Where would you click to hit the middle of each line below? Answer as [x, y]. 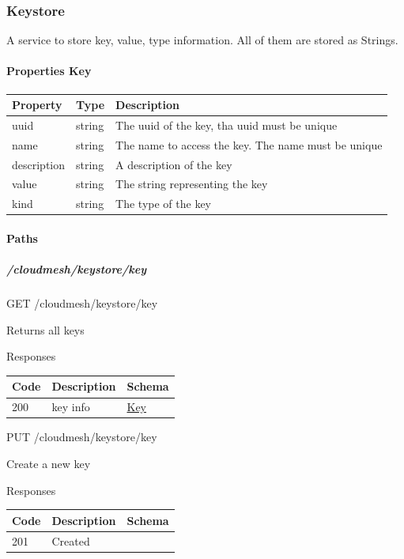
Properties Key [49, 71]
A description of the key [174, 164]
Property [37, 105]
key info [71, 407]
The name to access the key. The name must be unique [249, 144]
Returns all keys [45, 329]
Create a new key [49, 463]
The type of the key [163, 204]
